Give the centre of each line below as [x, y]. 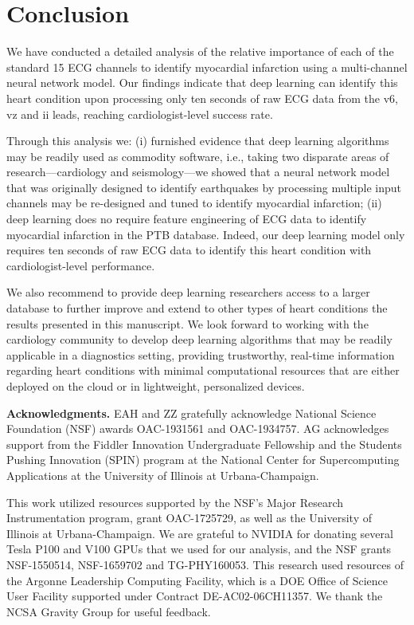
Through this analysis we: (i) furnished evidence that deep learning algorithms [198, 141]
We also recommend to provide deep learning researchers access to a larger [188, 292]
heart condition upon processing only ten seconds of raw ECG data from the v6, [202, 98]
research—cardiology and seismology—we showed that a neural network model [198, 172]
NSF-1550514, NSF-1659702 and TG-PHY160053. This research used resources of [205, 564]
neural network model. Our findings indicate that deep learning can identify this [202, 83]
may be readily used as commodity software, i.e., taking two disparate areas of [198, 156]
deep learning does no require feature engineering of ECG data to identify [187, 219]
